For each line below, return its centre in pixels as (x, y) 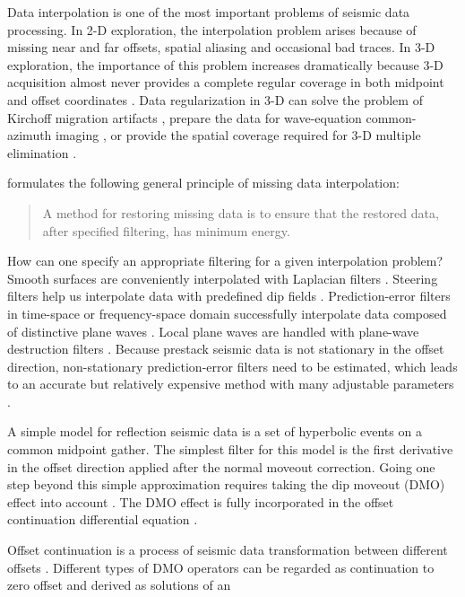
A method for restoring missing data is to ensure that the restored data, (241, 212)
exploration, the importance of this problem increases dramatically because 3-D (225, 64)
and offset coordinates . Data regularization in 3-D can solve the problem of (215, 99)
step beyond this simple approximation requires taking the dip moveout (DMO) (226, 484)
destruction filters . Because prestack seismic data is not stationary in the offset (226, 349)
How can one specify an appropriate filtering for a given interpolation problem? (225, 261)
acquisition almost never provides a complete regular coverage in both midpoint (226, 82)
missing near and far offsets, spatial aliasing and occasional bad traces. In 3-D (221, 47)
